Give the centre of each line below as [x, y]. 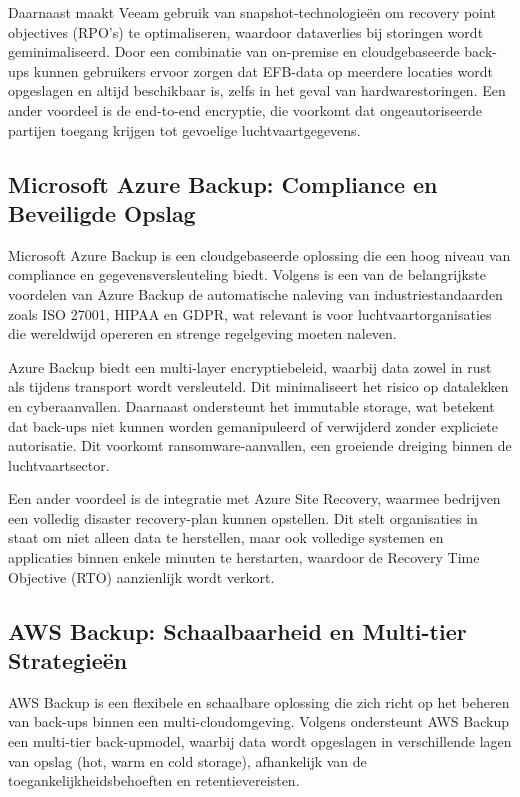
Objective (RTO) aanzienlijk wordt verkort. [141, 576]
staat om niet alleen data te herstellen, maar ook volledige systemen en [226, 537]
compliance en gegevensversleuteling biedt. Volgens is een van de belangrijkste [247, 274]
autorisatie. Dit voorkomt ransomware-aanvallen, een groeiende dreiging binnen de [260, 445]
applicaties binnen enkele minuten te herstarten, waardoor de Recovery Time [244, 557]
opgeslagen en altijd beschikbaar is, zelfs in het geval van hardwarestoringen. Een [257, 90]
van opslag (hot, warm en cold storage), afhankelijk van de [187, 760]
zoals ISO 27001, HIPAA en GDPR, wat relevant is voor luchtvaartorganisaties [250, 313]
